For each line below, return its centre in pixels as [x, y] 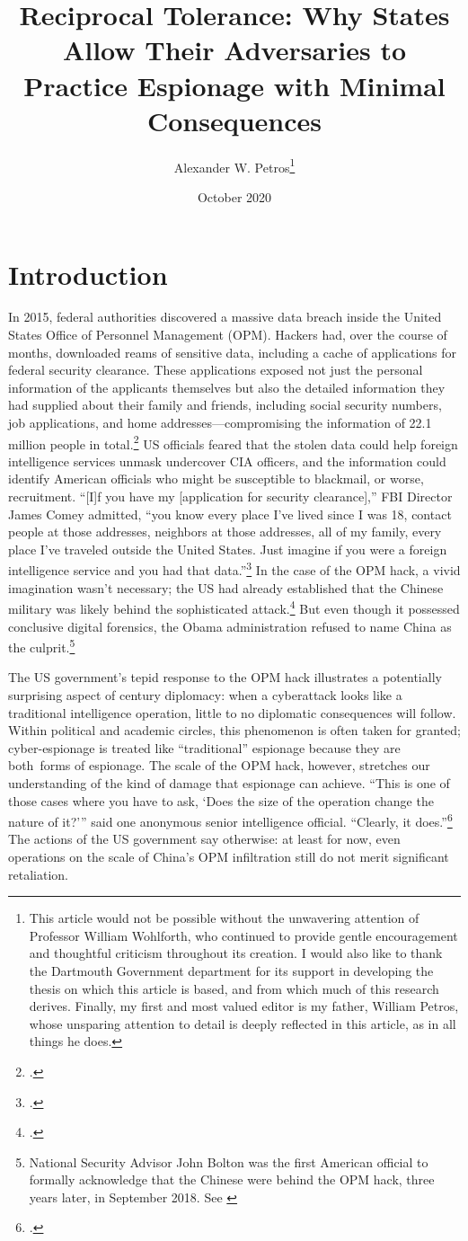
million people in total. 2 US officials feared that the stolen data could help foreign [233, 442]
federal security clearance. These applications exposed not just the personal [216, 370]
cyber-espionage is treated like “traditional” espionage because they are [204, 747]
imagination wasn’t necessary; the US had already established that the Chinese [226, 587]
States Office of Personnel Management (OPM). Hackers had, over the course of [228, 335]
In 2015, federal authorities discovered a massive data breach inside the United [225, 317]
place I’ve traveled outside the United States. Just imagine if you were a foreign [228, 549]
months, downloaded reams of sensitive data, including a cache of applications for [233, 352]
